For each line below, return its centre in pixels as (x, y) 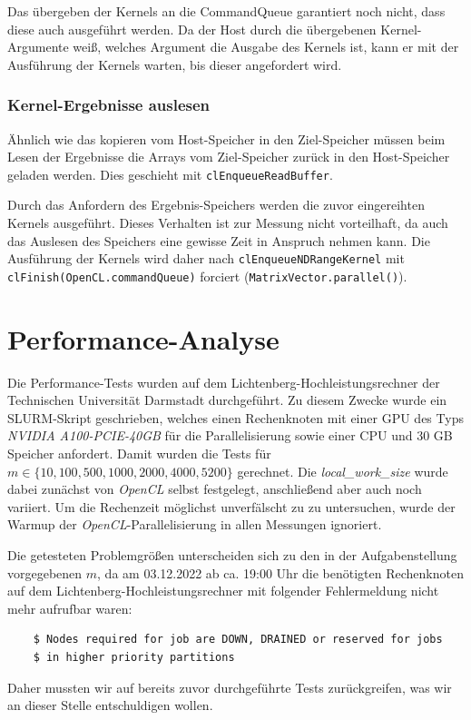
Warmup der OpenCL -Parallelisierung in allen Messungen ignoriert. (195, 524)
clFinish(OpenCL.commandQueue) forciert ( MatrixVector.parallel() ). (207, 276)
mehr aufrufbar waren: (70, 608)
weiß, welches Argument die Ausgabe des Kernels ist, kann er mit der (266, 47)
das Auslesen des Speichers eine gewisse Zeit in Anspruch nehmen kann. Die (219, 240)
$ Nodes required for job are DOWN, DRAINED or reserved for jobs (238, 640)
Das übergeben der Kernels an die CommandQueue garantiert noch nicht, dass (226, 11)
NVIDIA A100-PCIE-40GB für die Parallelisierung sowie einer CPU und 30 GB (230, 435)
